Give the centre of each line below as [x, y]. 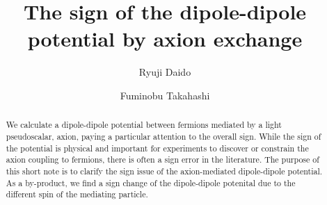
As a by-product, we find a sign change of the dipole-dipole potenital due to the [151, 182]
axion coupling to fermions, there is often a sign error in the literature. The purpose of [162, 159]
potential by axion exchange [165, 39]
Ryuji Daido [165, 72]
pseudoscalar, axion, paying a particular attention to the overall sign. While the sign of [163, 136]
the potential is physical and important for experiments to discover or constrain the [157, 148]
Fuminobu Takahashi [165, 95]
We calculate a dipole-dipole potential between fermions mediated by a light [144, 125]
